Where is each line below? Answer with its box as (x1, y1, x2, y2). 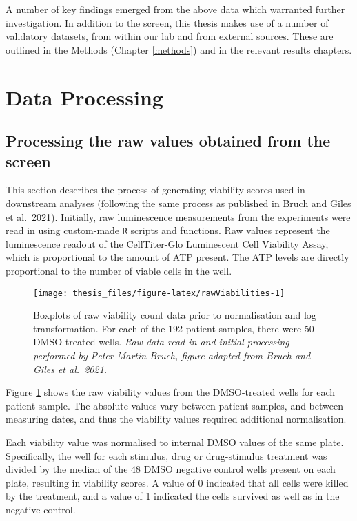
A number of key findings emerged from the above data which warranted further (6, 2, 345, 16)
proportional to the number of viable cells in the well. (6, 263, 232, 277)
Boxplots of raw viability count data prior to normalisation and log (33, 308, 316, 322)
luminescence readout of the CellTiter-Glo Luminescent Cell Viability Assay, (6, 236, 329, 251)
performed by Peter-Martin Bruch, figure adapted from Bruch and (33, 348, 311, 362)
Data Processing (6, 83, 163, 111)
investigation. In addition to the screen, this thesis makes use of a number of (6, 15, 329, 30)
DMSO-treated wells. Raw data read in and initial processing (33, 334, 289, 349)
